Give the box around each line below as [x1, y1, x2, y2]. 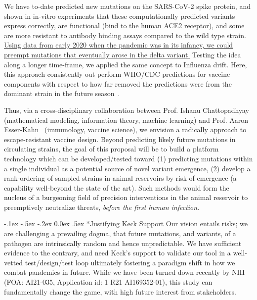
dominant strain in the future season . [4, 88, 120, 99]
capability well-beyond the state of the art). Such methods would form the [4, 182, 229, 193]
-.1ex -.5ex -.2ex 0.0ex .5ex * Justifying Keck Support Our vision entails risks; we [4, 218, 248, 229]
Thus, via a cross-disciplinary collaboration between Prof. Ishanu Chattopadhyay [4, 104, 249, 115]
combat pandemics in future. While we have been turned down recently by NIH [4, 267, 245, 277]
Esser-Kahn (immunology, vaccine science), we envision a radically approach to [4, 124, 247, 135]
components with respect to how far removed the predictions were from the [4, 78, 232, 89]
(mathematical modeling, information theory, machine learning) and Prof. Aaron [4, 114, 248, 125]
